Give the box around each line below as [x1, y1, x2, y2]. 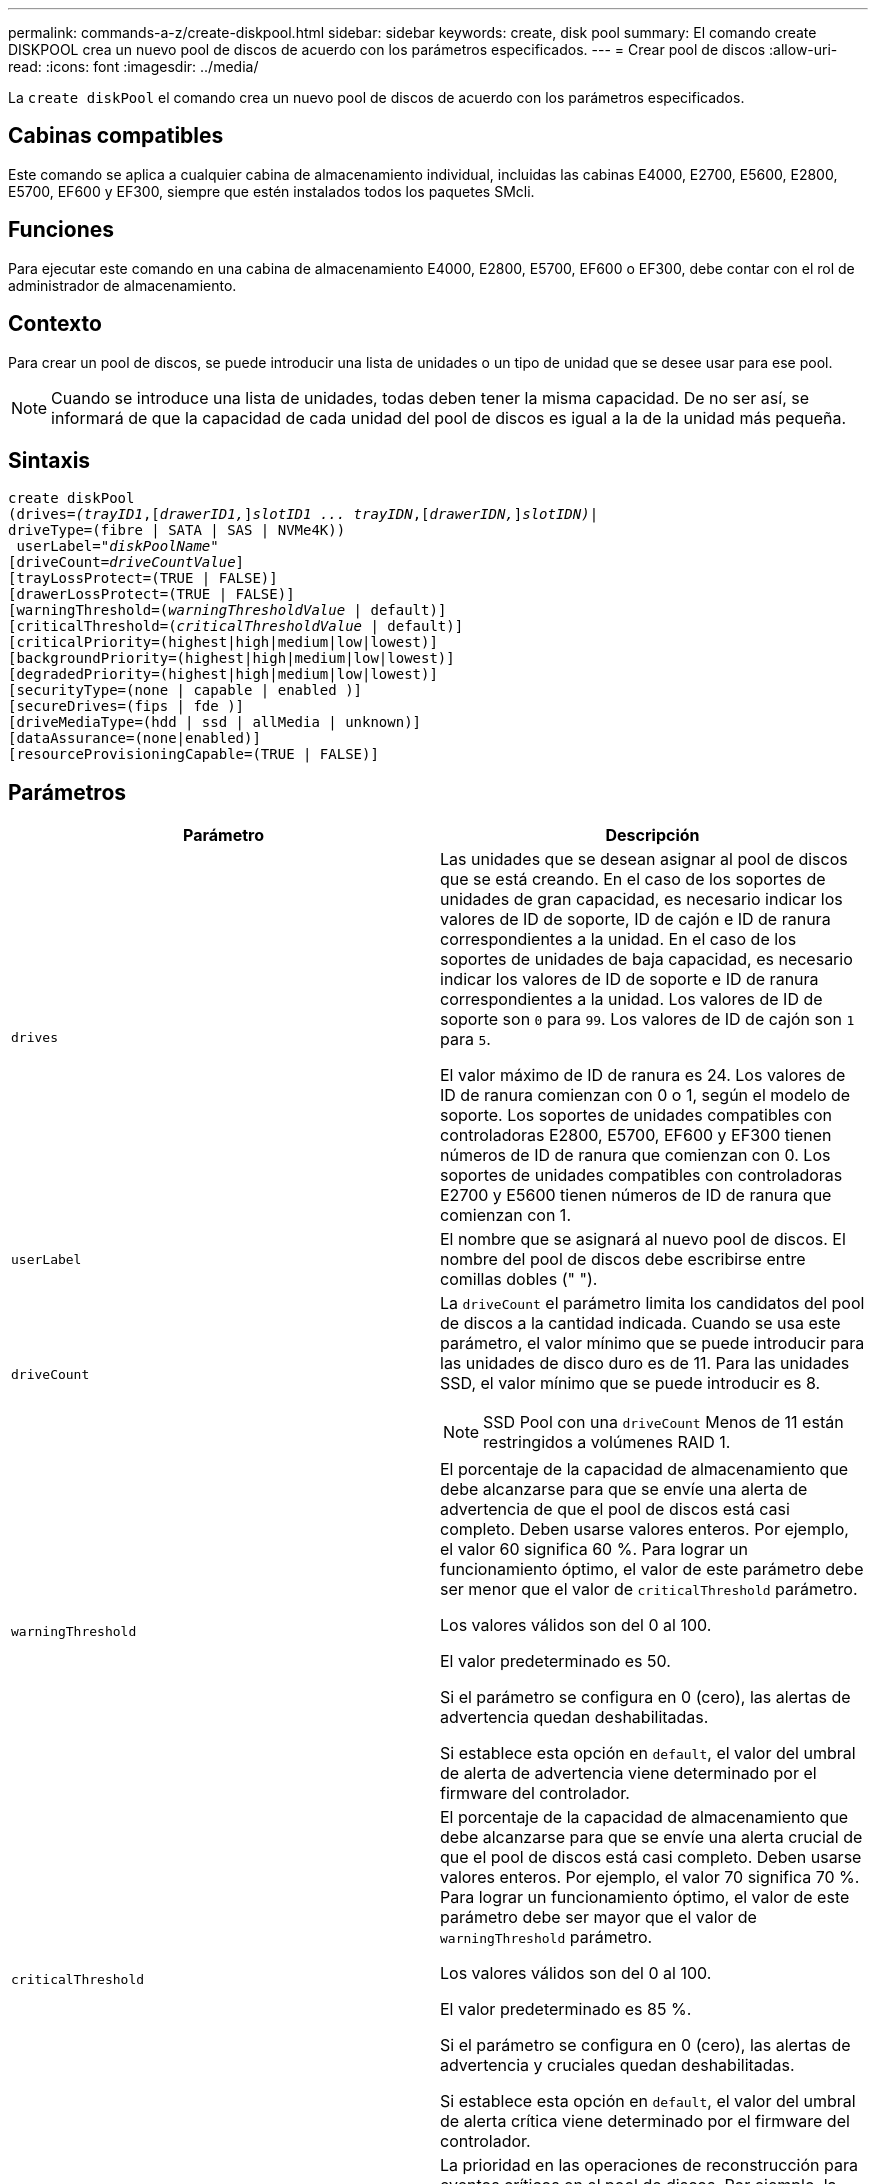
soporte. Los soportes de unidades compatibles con [440, 1105, 833, 1126]
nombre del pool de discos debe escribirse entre [440, 1249, 806, 1270]
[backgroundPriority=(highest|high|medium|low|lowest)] [8, 650, 455, 667]
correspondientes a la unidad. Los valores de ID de [440, 989, 823, 1010]
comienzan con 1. [440, 1205, 571, 1226]
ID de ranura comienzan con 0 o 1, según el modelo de [440, 1085, 851, 1106]
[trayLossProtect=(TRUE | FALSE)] [8, 570, 278, 587]
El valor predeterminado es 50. [440, 1651, 671, 1672]
